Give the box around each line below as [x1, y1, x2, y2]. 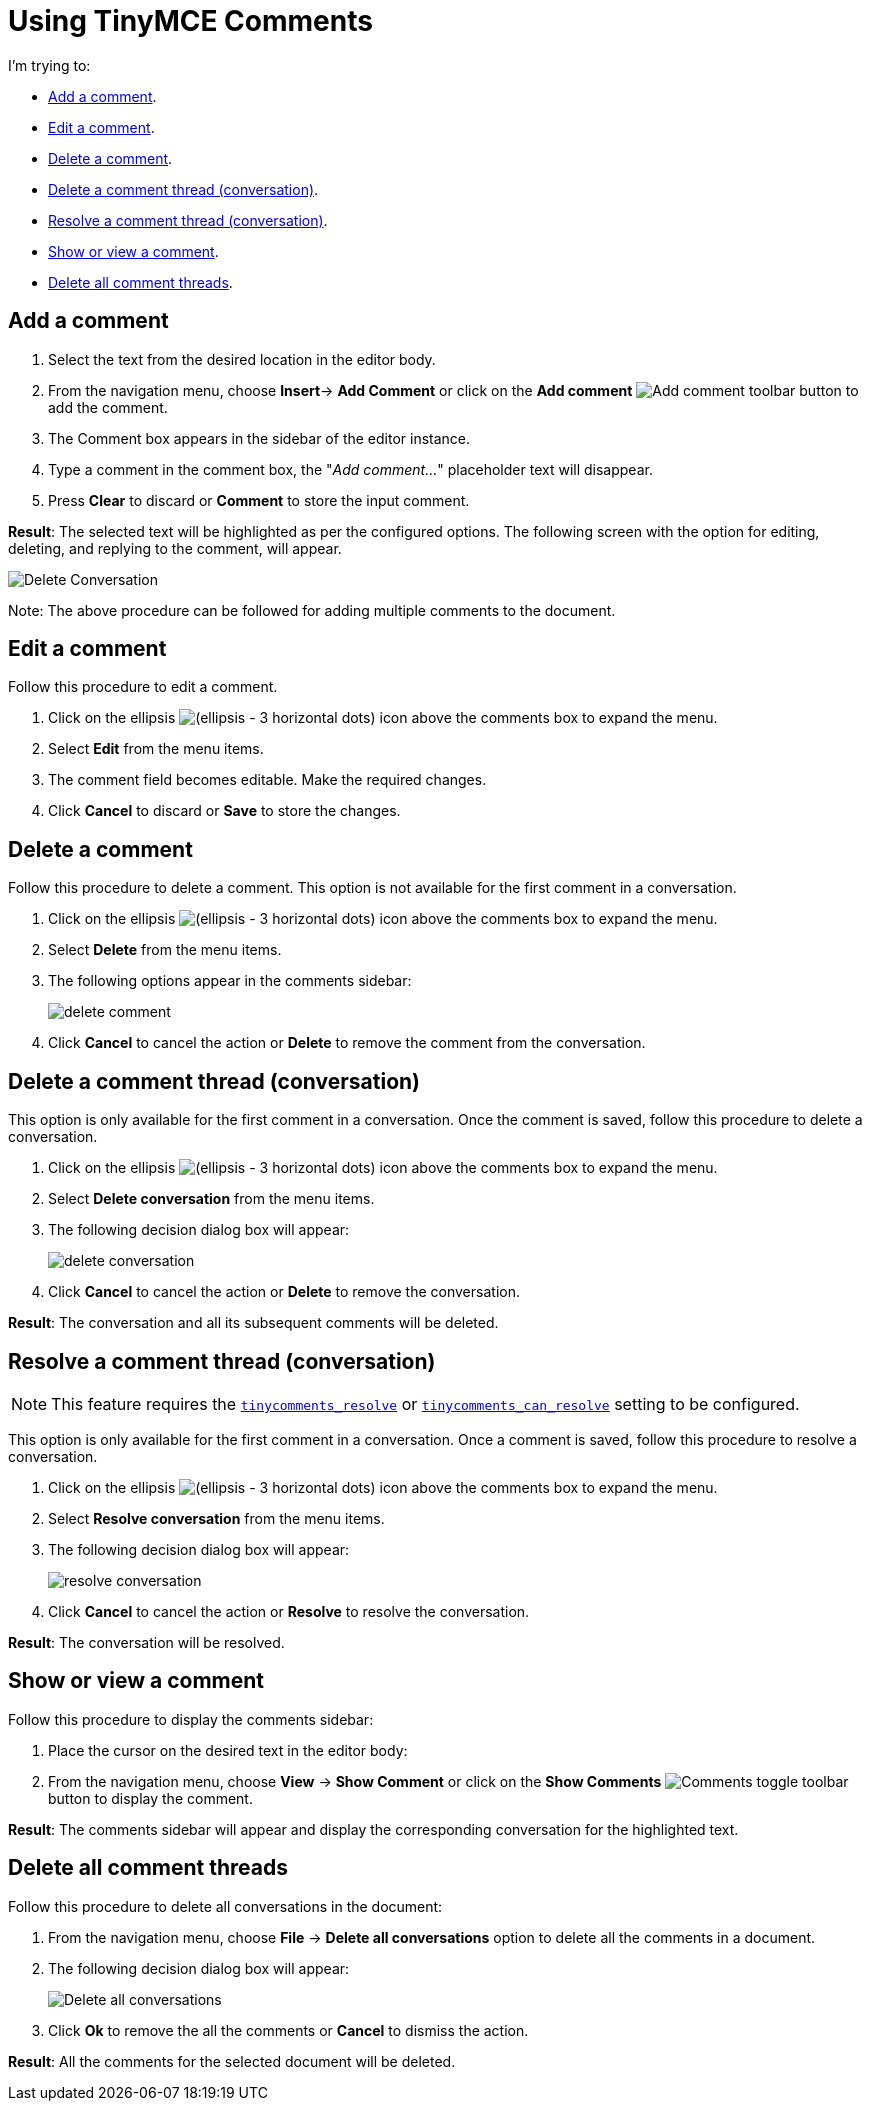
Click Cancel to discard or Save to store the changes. [48, 802, 401, 820]
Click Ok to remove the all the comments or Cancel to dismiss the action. [48, 2021, 529, 2039]
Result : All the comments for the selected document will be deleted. [8, 2052, 456, 2070]
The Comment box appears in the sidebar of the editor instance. [48, 429, 471, 447]
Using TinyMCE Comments [8, 4, 373, 38]
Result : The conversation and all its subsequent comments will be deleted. [8, 1314, 499, 1332]
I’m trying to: [8, 56, 91, 74]
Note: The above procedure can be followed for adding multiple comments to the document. [8, 601, 616, 619]
